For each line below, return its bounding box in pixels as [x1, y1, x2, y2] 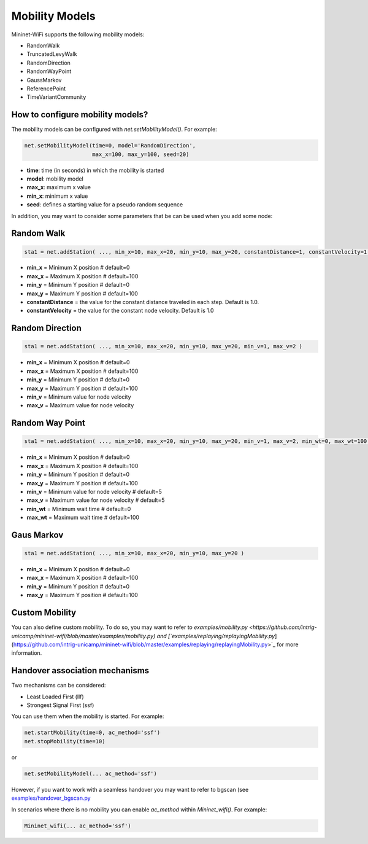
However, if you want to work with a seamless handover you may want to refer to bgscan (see [11, 786, 249, 793]
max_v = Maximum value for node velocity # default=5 [26, 496, 165, 504]
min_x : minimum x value [26, 192, 88, 200]
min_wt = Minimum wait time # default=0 [26, 505, 131, 512]
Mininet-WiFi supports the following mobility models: [11, 31, 145, 38]
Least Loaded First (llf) [26, 693, 84, 700]
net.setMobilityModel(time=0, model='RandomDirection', [24, 142, 196, 149]
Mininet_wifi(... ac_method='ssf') [24, 822, 131, 829]
